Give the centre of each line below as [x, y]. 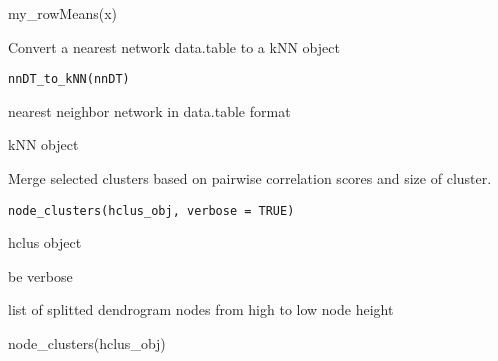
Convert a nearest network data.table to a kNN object [174, 46]
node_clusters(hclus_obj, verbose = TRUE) [151, 210]
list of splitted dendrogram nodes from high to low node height [201, 309]
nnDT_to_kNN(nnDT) [69, 79]
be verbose [40, 275]
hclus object [45, 242]
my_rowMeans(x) [63, 13]
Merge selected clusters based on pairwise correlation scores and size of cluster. [250, 178]
